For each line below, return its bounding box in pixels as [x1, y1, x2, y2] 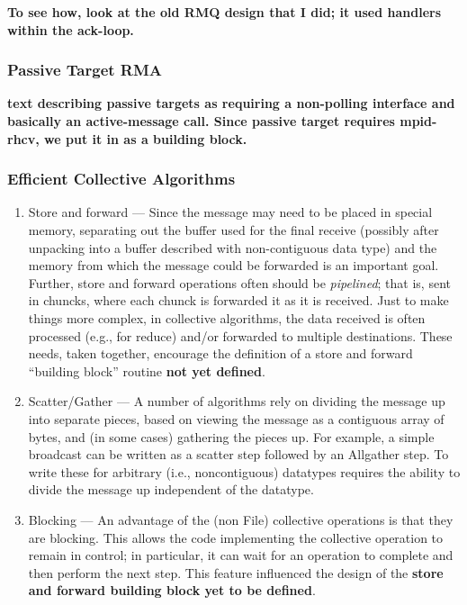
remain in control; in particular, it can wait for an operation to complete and [28, 546, 454, 564]
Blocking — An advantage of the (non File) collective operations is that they [28, 510, 454, 528]
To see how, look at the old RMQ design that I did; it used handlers [7, 3, 442, 21]
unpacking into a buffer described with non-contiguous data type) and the [28, 238, 437, 257]
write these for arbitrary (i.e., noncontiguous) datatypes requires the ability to [28, 462, 461, 481]
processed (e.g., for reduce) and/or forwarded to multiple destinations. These [28, 326, 453, 345]
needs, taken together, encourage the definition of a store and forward [28, 344, 413, 363]
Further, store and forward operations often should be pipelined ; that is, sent [28, 273, 451, 292]
